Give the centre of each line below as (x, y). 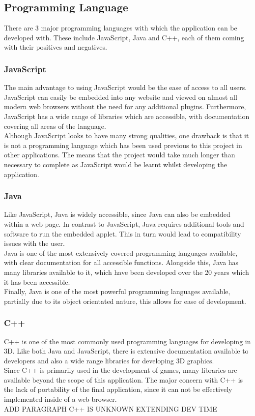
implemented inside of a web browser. (60, 399)
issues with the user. (34, 243)
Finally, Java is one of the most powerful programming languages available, (117, 291)
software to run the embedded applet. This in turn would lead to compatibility (123, 233)
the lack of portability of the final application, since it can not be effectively (118, 389)
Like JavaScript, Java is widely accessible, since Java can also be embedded (117, 214)
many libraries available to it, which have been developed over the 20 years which (127, 272)
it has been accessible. (37, 282)
